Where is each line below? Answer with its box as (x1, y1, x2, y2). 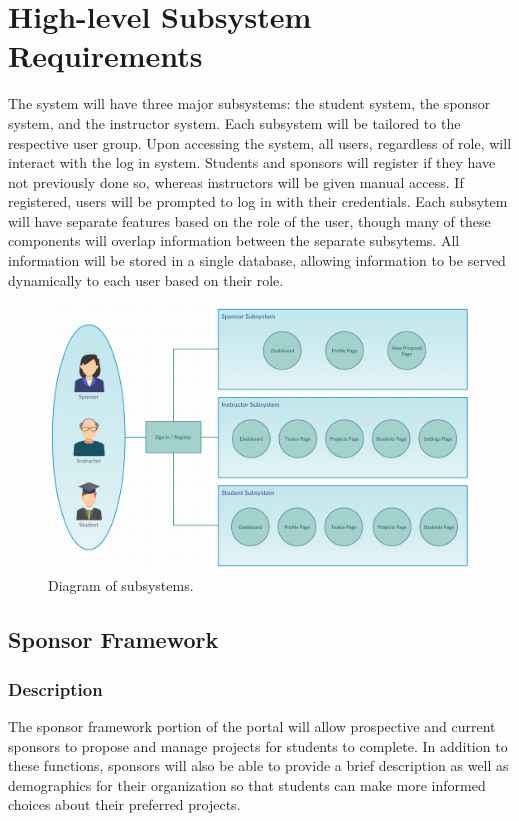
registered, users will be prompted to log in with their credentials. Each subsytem (8, 191, 508, 212)
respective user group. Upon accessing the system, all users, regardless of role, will (8, 132, 512, 153)
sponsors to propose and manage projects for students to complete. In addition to (8, 735, 508, 756)
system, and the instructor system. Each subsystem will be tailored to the (8, 112, 461, 133)
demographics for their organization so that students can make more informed (8, 774, 486, 795)
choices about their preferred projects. (8, 794, 241, 815)
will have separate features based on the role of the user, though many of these (8, 210, 491, 231)
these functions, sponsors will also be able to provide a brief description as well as (8, 755, 509, 776)
